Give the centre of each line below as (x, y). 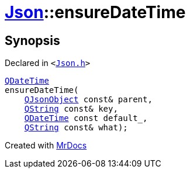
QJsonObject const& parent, (88, 100)
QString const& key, (71, 109)
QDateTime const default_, (86, 118)
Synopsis (32, 40)
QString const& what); (76, 128)
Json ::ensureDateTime (95, 12)
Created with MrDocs (46, 146)
